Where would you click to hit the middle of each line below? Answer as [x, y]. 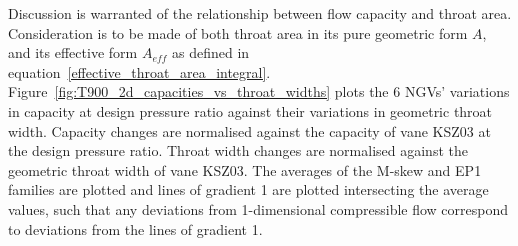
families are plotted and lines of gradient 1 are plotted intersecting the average [248, 189]
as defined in [211, 52]
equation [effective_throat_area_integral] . [139, 71]
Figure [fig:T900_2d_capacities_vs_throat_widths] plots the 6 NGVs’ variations [259, 91]
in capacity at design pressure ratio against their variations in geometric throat [250, 110]
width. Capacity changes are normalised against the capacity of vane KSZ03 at [249, 130]
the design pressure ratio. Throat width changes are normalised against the [238, 150]
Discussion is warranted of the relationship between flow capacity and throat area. [260, 13]
